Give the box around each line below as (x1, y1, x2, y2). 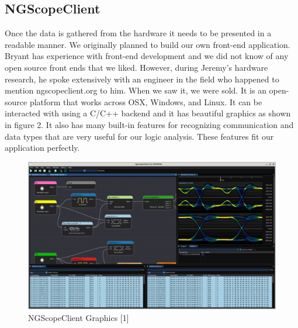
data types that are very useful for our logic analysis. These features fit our (5, 130, 274, 142)
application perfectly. (5, 141, 80, 154)
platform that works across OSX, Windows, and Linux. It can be (29, 95, 262, 108)
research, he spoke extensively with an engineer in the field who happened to (5, 72, 279, 85)
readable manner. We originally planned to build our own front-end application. (5, 38, 290, 50)
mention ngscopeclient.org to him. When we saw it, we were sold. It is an (5, 84, 266, 96)
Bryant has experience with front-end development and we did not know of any (5, 50, 289, 62)
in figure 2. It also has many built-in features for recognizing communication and (5, 118, 294, 130)
